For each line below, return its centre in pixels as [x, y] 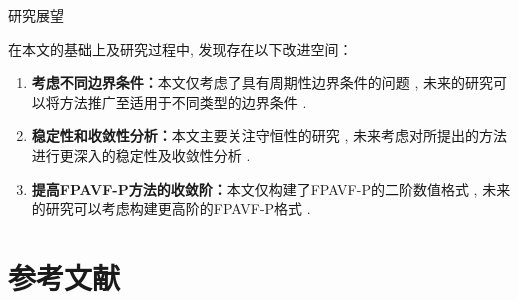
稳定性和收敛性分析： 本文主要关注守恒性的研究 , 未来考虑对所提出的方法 [269, 135]
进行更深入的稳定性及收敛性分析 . [141, 154]
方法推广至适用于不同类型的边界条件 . [183, 101]
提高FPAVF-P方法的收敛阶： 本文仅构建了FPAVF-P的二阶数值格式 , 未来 [271, 188]
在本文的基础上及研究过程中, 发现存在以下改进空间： [180, 48]
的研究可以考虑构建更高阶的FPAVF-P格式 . [171, 208]
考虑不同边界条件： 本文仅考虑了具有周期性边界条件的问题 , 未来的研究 [262, 82]
